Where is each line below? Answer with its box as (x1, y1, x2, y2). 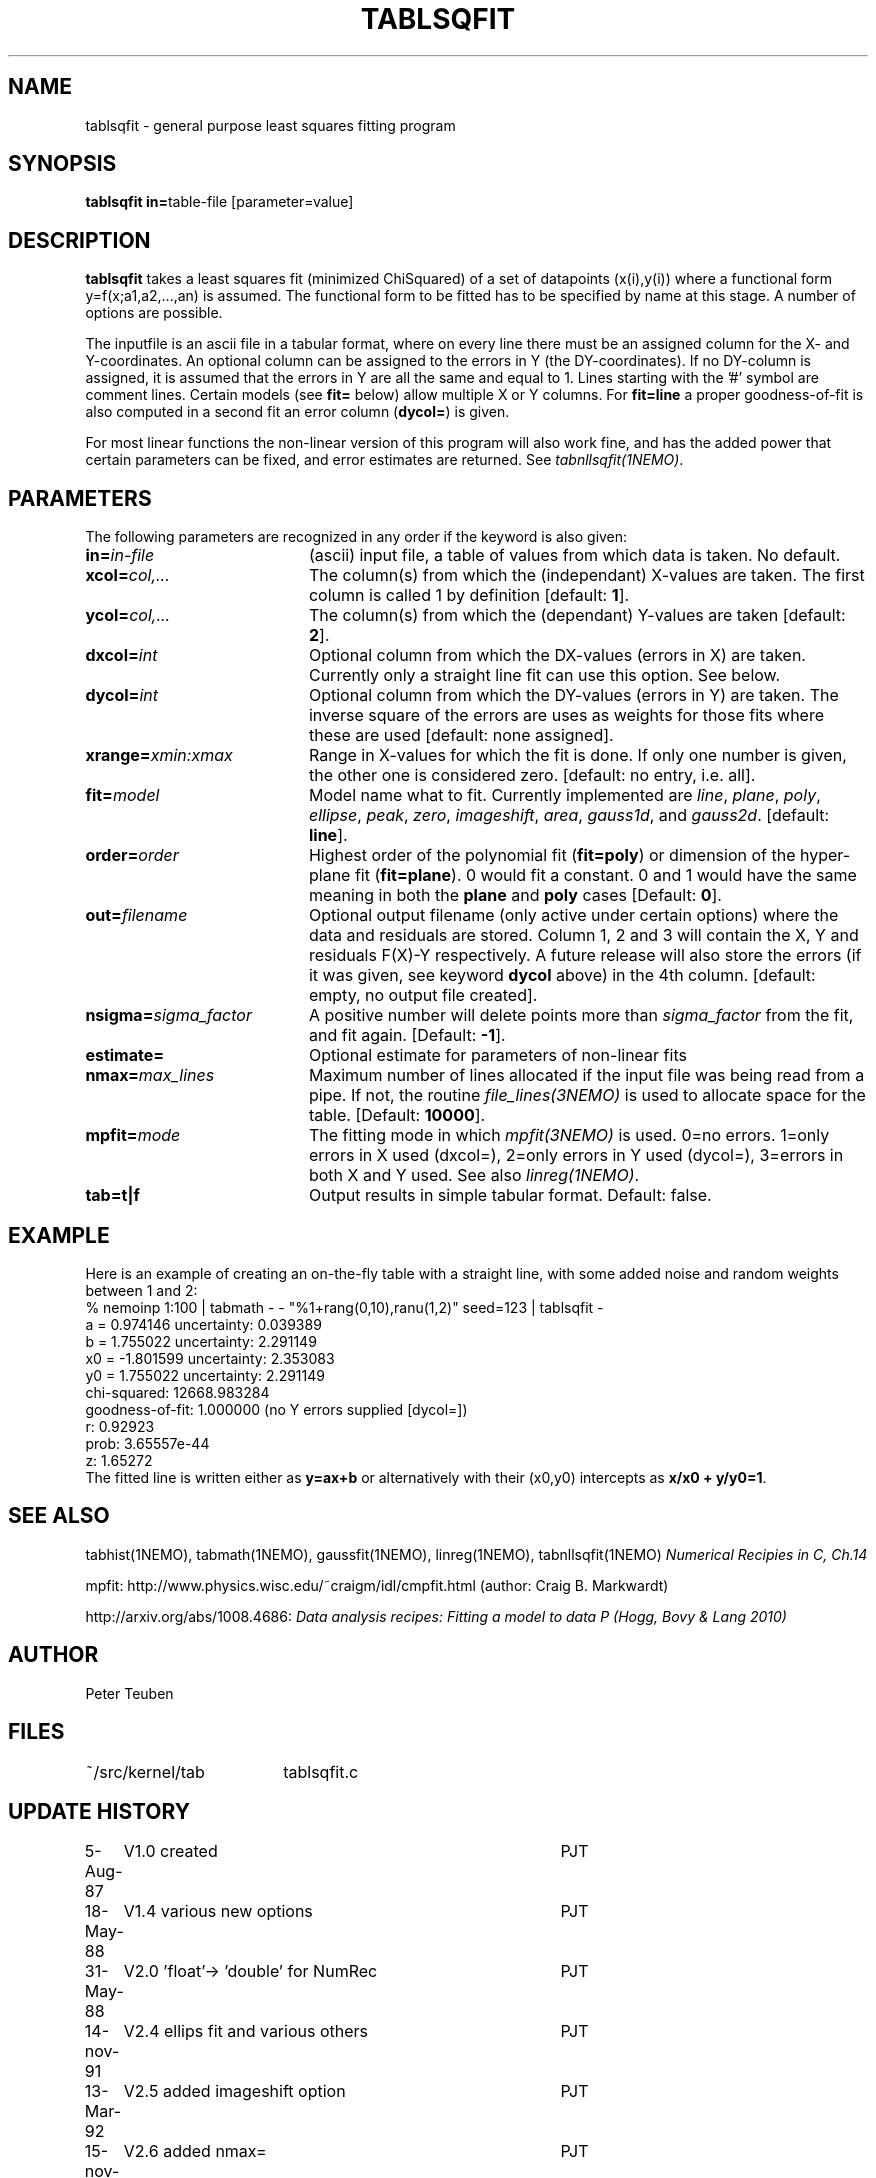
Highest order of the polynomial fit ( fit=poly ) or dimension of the (308, 845, 796, 866)
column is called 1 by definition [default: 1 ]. (308, 585, 630, 606)
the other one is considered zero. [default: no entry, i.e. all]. (308, 765, 756, 786)
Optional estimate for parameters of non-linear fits (308, 1045, 687, 1066)
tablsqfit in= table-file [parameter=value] (85, 193, 354, 211)
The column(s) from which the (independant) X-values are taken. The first (308, 565, 865, 586)
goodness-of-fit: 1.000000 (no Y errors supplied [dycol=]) (85, 1400, 468, 1418)
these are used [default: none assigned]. (308, 725, 614, 746)
